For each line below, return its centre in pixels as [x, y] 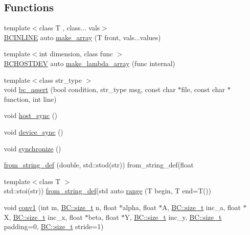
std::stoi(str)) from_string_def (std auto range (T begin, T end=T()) [108, 191]
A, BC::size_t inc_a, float [201, 207]
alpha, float [139, 207]
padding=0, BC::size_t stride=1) [54, 226]
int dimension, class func [76, 54]
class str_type [60, 80]
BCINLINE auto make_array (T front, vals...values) [82, 37]
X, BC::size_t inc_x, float [43, 217]
